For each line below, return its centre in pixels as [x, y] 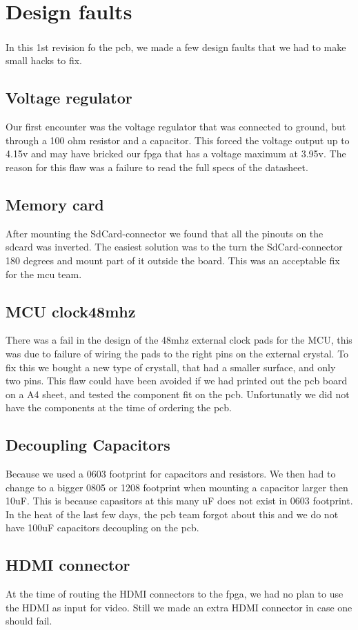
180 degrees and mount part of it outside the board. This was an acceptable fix [173, 260]
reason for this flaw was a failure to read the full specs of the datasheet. [157, 167]
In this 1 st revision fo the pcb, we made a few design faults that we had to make [176, 47]
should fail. [29, 621]
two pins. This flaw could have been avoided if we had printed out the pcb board [177, 381]
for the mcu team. [44, 274]
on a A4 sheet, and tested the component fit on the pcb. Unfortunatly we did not [178, 394]
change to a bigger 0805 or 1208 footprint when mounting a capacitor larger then [177, 487]
